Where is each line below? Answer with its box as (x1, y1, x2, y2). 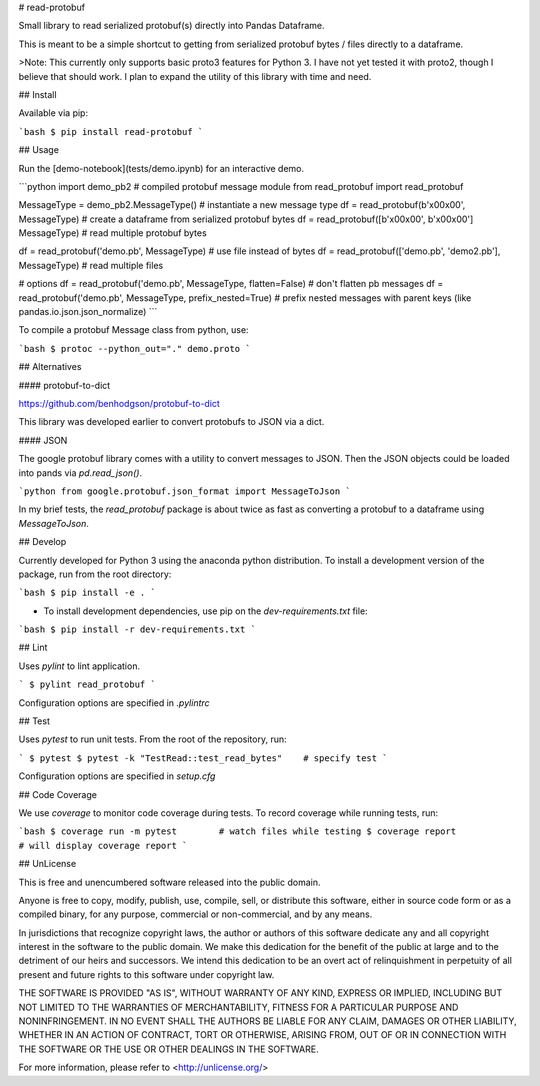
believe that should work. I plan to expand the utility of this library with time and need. (18, 70, 372, 82)
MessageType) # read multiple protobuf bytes (18, 227, 207, 239)
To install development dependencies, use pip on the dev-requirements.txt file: (43, 605, 369, 617)
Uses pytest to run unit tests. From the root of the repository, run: (18, 733, 287, 745)
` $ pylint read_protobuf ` (18, 679, 157, 690)
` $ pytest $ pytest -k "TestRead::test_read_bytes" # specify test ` (18, 752, 389, 764)
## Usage (18, 144, 60, 156)
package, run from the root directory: (18, 568, 172, 580)
